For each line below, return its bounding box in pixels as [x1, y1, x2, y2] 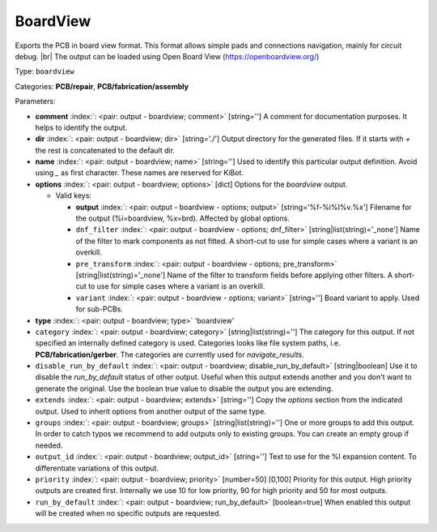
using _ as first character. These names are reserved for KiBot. [35, 168, 244, 178]
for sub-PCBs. [75, 304, 123, 314]
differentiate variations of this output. [35, 463, 159, 473]
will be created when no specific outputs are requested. [35, 508, 222, 518]
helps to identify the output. [35, 122, 128, 132]
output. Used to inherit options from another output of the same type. [35, 406, 267, 416]
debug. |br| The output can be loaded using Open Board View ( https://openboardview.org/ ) [15, 51, 320, 61]
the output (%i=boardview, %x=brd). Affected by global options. [75, 213, 291, 223]
